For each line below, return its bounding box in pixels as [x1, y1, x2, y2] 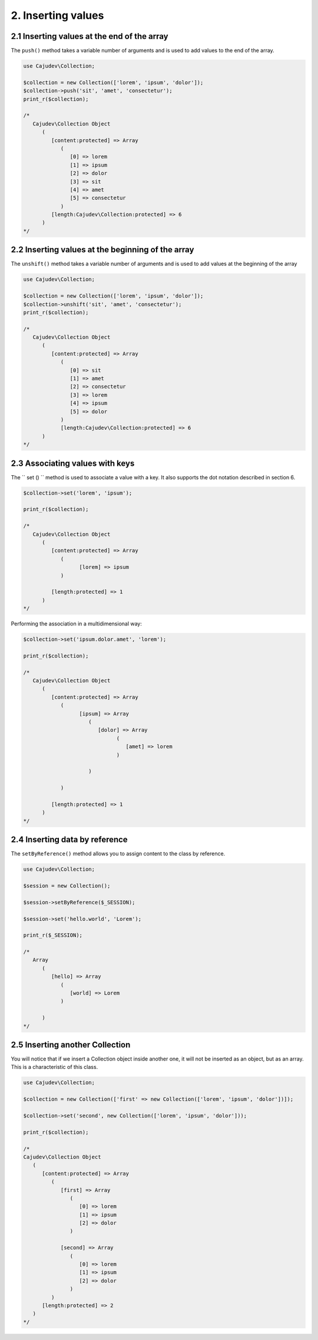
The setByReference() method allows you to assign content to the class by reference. [11, 850, 226, 857]
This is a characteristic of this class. [11, 1064, 98, 1071]
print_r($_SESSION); [23, 932, 82, 939]
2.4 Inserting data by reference [11, 835, 128, 845]
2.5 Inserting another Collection [11, 1039, 131, 1049]
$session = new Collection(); [23, 882, 111, 889]
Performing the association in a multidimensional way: [11, 620, 143, 627]
